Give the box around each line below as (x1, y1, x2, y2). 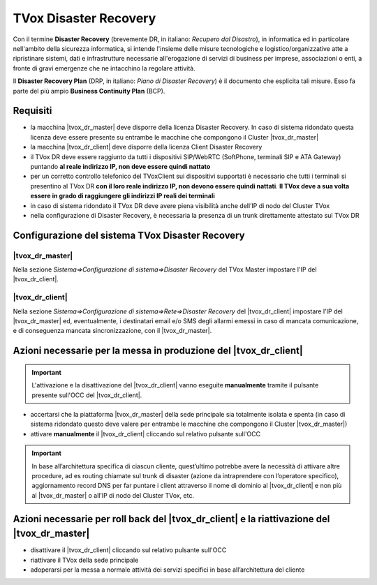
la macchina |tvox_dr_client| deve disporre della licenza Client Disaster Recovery (30, 143, 263, 151)
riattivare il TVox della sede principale (30, 556, 139, 564)
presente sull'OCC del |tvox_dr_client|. (31, 391, 142, 399)
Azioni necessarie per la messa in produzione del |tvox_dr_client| (13, 345, 304, 357)
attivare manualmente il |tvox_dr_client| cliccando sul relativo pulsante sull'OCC (30, 429, 261, 438)
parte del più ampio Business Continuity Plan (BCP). (13, 87, 165, 95)
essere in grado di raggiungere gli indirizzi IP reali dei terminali (30, 192, 216, 200)
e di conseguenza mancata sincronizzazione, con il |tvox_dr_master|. (13, 327, 212, 335)
